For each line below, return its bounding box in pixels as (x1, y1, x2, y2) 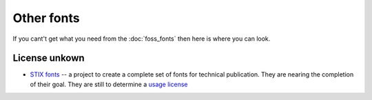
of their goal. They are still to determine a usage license (30, 80, 188, 88)
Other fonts (12, 10, 80, 26)
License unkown (12, 52, 85, 64)
